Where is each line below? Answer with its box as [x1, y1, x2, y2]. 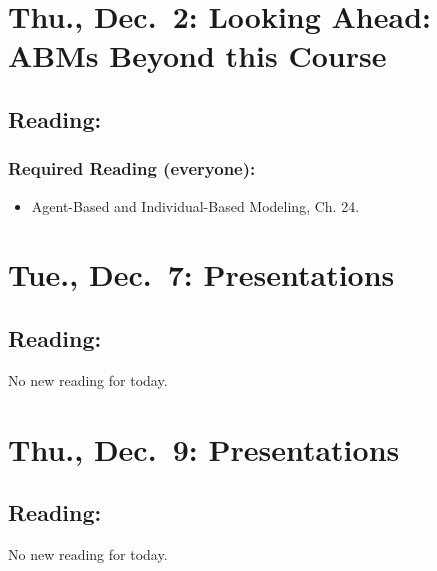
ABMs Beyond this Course [8, 35, 387, 76]
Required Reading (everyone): [8, 156, 256, 181]
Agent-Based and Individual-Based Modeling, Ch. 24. [31, 195, 360, 216]
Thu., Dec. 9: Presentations [8, 428, 400, 469]
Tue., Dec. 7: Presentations [8, 254, 395, 295]
